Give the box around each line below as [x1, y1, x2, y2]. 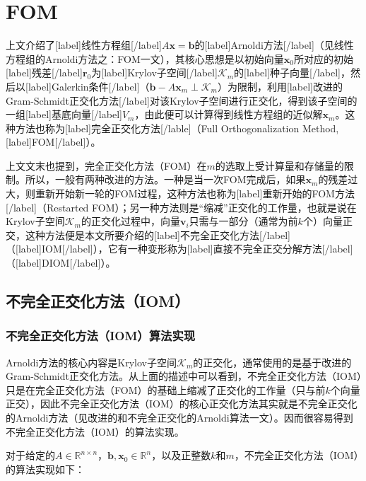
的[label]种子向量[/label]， [234, 65, 351, 80]
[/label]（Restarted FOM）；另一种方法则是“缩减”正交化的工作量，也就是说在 [6, 199, 357, 214]
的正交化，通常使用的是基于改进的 [193, 354, 352, 369]
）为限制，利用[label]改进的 [217, 79, 343, 93]
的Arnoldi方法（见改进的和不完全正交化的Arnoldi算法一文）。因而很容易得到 [6, 410, 353, 424]
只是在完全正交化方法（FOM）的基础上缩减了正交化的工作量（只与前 [6, 382, 326, 397]
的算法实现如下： [6, 461, 85, 476]
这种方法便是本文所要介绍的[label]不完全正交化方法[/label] [25, 227, 290, 242]
